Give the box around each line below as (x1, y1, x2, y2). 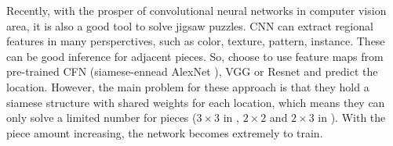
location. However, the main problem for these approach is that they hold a (6, 78, 369, 94)
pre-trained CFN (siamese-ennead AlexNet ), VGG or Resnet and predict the (6, 63, 378, 80)
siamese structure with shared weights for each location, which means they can (6, 94, 385, 110)
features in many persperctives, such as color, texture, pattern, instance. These (6, 33, 385, 49)
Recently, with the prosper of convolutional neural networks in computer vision (6, 2, 387, 18)
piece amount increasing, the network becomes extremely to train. (6, 124, 323, 141)
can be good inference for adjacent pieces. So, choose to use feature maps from (6, 48, 384, 64)
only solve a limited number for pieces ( (6, 109, 197, 126)
